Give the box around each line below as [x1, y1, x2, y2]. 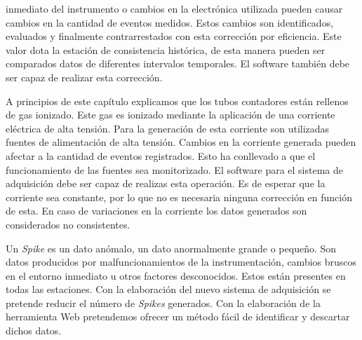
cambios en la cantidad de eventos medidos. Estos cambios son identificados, [6, 15, 334, 29]
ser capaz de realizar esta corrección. [6, 69, 163, 84]
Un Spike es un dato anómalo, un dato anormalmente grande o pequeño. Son [6, 240, 337, 255]
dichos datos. [6, 323, 62, 338]
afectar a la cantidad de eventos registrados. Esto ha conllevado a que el [6, 148, 316, 163]
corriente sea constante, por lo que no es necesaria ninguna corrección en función [6, 189, 353, 204]
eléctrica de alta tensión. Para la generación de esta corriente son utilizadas [6, 121, 330, 135]
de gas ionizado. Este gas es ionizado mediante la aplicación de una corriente [6, 107, 335, 122]
